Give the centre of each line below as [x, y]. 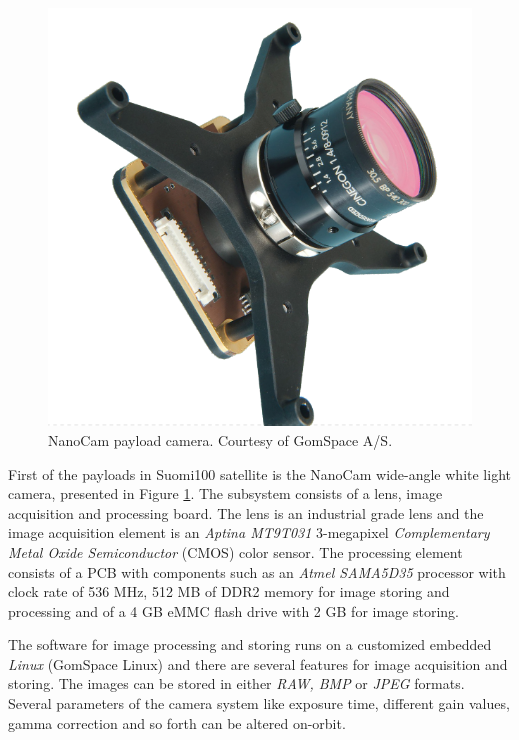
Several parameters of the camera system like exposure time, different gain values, [259, 703]
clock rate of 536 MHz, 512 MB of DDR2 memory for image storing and [229, 591]
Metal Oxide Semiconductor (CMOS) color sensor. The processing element [235, 551]
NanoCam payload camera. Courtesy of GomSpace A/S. [220, 439]
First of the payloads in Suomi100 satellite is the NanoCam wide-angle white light [259, 473]
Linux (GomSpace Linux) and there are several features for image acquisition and [258, 663]
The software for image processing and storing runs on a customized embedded [250, 644]
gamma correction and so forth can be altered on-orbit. [177, 722]
